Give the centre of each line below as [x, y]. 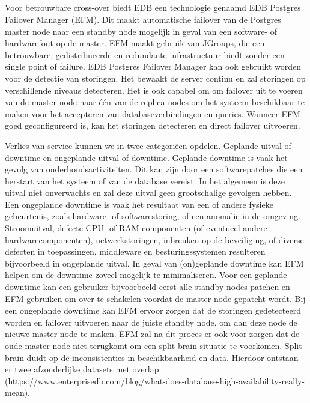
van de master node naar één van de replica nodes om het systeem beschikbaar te [155, 102]
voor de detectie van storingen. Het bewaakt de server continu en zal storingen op [155, 78]
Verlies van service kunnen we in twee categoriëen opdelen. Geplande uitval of [148, 145]
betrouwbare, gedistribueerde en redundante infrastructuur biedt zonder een [145, 54]
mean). [17, 392]
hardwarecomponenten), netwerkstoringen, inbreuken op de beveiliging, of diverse [154, 239]
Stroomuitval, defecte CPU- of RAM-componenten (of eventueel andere [136, 228]
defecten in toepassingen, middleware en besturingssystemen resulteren [135, 251]
